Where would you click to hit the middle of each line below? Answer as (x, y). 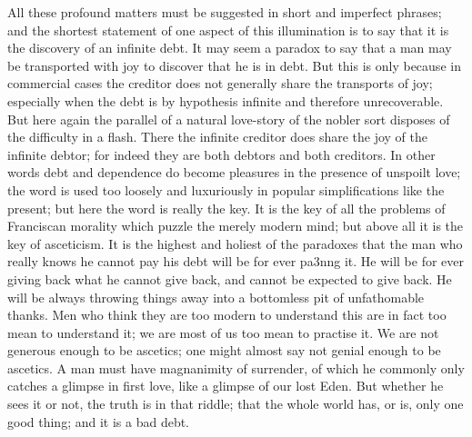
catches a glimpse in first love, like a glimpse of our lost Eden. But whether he (226, 386)
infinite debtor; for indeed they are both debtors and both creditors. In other (221, 154)
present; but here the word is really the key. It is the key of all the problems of (226, 208)
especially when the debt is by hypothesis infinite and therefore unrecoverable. (226, 100)
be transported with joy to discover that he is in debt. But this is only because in (234, 65)
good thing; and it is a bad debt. (99, 421)
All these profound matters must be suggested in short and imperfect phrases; (225, 12)
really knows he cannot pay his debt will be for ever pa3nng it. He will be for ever (236, 261)
